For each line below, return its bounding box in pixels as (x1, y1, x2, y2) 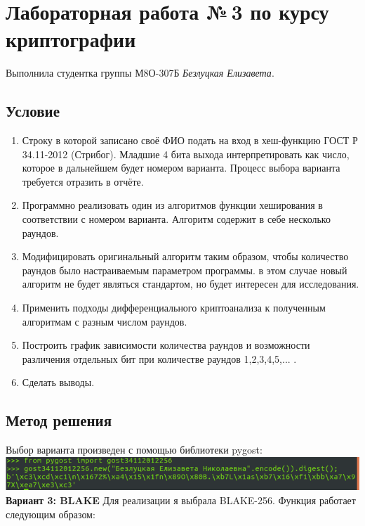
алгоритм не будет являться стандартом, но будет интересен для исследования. (22, 276, 359, 291)
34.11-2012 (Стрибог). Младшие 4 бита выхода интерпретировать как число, (22, 146, 350, 161)
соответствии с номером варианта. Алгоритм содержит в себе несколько (22, 212, 331, 226)
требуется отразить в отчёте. (22, 174, 144, 188)
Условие (6, 100, 60, 122)
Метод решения (6, 409, 112, 431)
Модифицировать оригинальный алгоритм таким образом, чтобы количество (22, 249, 349, 264)
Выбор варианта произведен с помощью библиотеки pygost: (6, 442, 263, 457)
